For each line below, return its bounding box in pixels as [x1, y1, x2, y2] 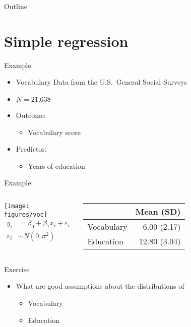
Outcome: [16, 109, 46, 120]
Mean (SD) [135, 205, 181, 217]
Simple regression [4, 30, 129, 51]
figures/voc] [4, 211, 47, 218]
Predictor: [16, 144, 47, 154]
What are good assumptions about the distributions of [16, 281, 184, 291]
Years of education [28, 160, 85, 171]
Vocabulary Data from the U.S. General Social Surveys [16, 77, 187, 87]
